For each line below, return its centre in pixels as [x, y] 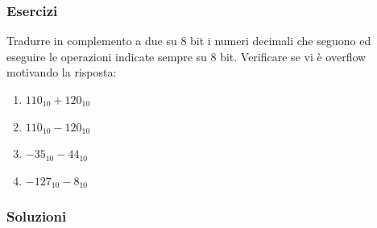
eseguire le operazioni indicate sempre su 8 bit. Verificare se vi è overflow [186, 56]
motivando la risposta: [62, 72]
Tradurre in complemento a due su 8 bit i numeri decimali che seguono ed [189, 41]
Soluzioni [37, 216]
